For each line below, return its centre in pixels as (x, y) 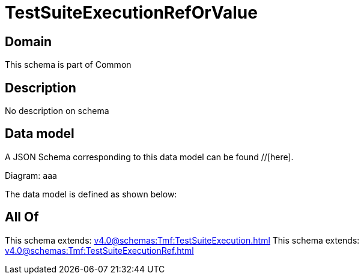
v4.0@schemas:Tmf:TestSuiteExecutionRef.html (99, 250)
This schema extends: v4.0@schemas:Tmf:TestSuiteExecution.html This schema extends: (182, 240)
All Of (22, 217)
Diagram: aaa (31, 175)
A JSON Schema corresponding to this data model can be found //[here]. (149, 157)
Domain (29, 41)
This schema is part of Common (68, 65)
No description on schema (57, 111)
